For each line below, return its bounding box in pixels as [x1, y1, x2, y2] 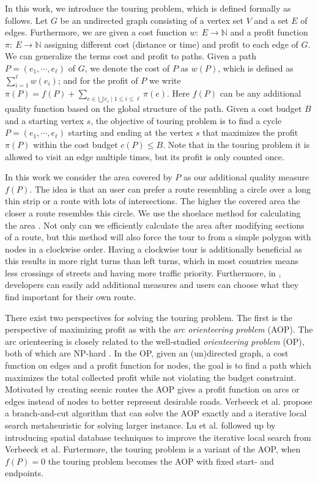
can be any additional [220, 87, 301, 100]
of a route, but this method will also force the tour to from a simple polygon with [5, 230, 311, 243]
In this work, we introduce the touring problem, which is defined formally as [5, 2, 291, 14]
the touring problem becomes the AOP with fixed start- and [48, 454, 274, 467]
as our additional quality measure [183, 171, 309, 183]
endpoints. [5, 466, 44, 479]
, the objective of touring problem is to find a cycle [91, 114, 282, 127]
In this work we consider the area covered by [5, 171, 172, 183]
